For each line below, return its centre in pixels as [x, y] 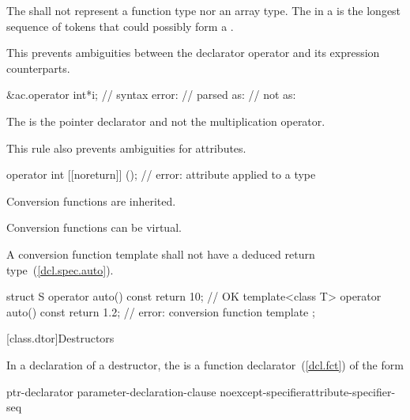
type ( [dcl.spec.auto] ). [60, 269]
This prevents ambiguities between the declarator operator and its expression [193, 53]
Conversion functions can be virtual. [94, 227]
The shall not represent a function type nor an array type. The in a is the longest [204, 10]
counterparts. [38, 68]
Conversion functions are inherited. [91, 201]
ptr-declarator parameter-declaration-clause [111, 391]
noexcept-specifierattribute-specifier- [308, 391]
